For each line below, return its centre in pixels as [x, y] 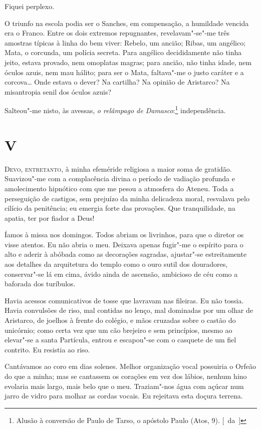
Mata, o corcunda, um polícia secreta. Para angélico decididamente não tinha [123, 52]
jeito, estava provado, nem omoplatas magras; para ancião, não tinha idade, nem [128, 62]
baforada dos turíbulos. [40, 284]
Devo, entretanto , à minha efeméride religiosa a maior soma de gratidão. [118, 168]
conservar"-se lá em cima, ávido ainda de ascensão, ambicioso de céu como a [121, 274]
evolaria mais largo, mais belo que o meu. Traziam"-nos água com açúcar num [124, 386]
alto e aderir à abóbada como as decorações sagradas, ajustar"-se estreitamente [126, 254]
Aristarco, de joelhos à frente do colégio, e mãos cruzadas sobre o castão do [120, 320]
